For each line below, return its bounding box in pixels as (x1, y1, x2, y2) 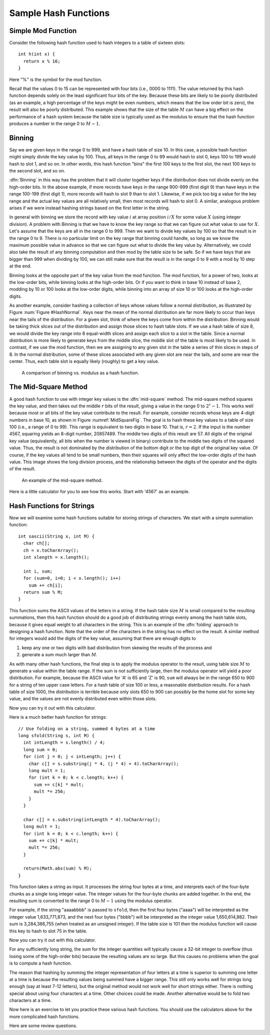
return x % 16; (23, 58, 60, 64)
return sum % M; (23, 590, 63, 595)
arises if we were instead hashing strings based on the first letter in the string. (9, 205, 170, 211)
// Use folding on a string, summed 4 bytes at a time (18, 726, 155, 732)
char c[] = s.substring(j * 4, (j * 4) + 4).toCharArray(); (28, 761, 179, 767)
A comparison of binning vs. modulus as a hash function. (21, 370, 139, 376)
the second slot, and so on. (9, 168, 65, 174)
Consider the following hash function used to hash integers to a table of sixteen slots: (9, 40, 185, 46)
